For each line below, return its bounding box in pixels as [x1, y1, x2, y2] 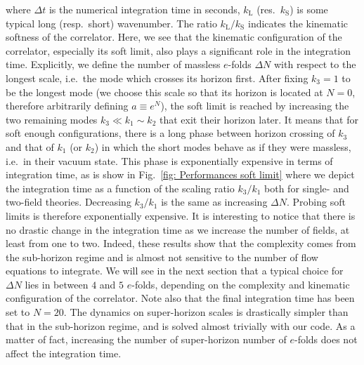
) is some [290, 2, 328, 16]
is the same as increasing [161, 194, 268, 209]
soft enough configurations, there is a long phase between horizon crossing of [6, 126, 335, 140]
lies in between [25, 277, 89, 291]
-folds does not [294, 332, 358, 347]
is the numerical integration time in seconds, [48, 2, 240, 16]
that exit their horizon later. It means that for [159, 112, 358, 126]
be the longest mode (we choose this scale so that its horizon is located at [6, 84, 323, 99]
